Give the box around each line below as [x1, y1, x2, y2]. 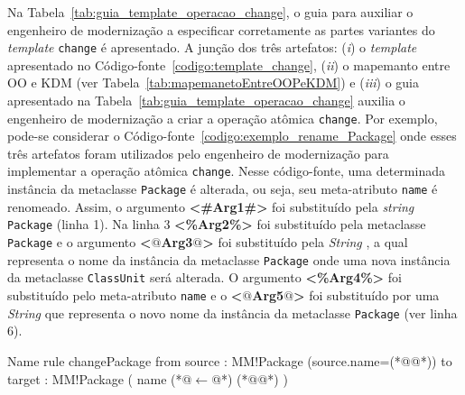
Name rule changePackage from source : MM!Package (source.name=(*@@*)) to [7, 351, 452, 370]
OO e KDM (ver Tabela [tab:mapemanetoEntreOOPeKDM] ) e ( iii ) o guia [7, 73, 419, 92]
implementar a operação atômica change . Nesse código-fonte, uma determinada [7, 161, 445, 180]
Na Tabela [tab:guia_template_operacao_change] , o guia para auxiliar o [7, 3, 414, 21]
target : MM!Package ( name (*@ [7, 369, 192, 388]
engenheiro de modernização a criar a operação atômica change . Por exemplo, [7, 108, 438, 127]
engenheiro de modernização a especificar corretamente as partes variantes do [7, 20, 435, 39]
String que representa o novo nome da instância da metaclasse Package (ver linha [7, 303, 458, 322]
